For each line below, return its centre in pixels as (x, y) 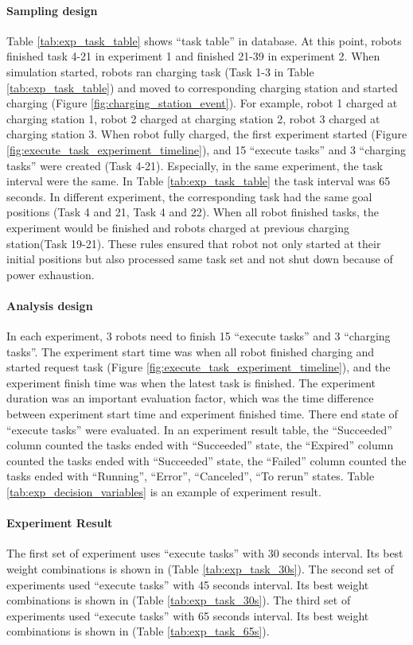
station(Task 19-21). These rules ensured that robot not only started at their (194, 243)
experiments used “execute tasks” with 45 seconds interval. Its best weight (188, 584)
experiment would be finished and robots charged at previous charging (178, 227)
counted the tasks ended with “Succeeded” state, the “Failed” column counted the (206, 460)
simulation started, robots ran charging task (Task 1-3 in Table (160, 71)
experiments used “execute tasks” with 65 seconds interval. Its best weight (188, 615)
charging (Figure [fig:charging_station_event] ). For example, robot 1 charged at (202, 103)
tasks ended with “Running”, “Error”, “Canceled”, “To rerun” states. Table (191, 476)
